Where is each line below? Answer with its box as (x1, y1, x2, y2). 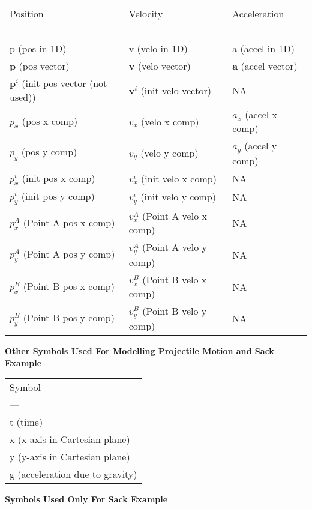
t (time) (10, 415, 43, 429)
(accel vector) (241, 59, 298, 73)
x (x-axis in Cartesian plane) (10, 432, 130, 447)
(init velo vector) (140, 83, 211, 97)
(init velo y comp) (140, 190, 216, 204)
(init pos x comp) (22, 170, 95, 185)
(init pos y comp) (21, 189, 95, 203)
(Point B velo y (142, 304, 207, 318)
